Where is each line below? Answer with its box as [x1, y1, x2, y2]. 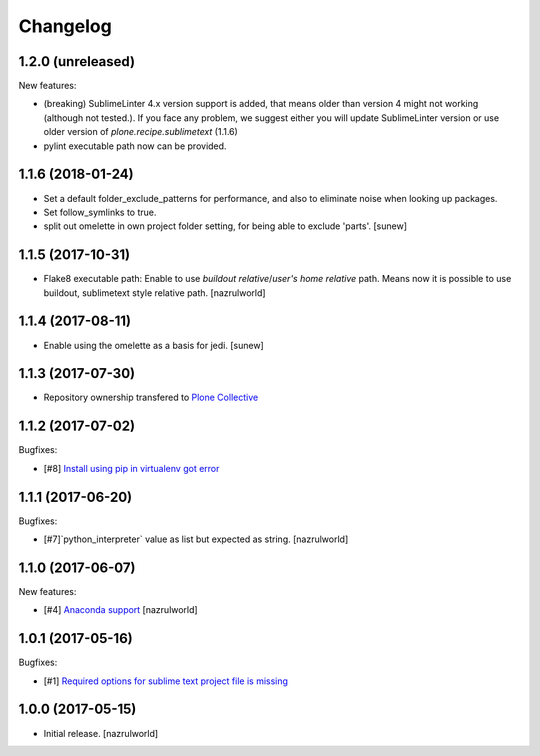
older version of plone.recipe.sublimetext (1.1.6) [43, 126, 239, 138]
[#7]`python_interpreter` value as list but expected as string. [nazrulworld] [43, 533, 349, 545]
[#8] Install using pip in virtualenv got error [43, 462, 220, 474]
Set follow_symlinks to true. [43, 206, 157, 218]
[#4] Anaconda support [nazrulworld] [43, 604, 199, 616]
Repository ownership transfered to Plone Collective [43, 391, 259, 404]
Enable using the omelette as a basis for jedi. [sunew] [43, 339, 264, 351]
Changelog [18, 15, 112, 37]
